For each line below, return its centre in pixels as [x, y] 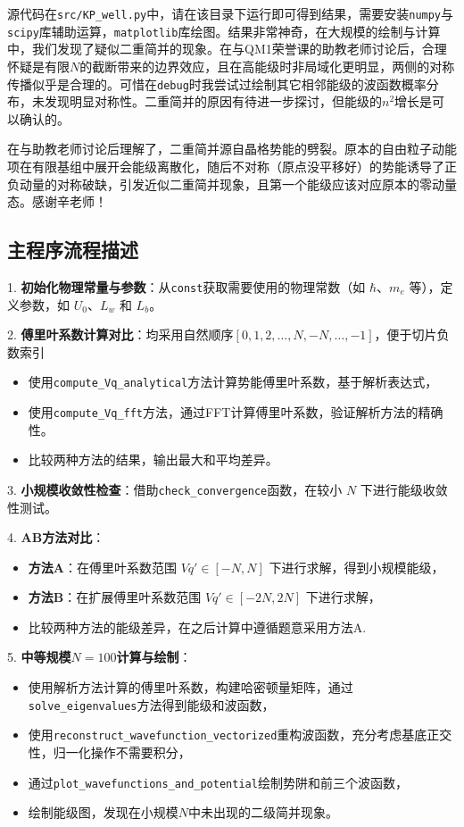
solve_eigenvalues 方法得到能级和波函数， [151, 704]
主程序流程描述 [73, 250]
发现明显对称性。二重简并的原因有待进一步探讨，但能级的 [213, 101]
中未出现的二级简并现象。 [264, 812]
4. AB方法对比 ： [56, 537]
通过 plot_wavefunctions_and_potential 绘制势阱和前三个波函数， [218, 782]
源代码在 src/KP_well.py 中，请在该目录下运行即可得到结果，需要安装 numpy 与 [231, 13]
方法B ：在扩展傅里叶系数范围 [115, 597]
